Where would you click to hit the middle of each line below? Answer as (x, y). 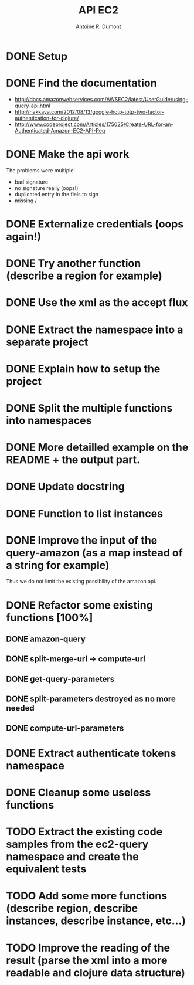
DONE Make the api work (68, 154)
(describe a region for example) (84, 276)
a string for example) (58, 565)
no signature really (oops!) (46, 188)
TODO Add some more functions (87, 896)
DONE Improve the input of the (82, 540)
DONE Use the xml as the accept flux (97, 303)
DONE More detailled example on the (97, 448)
